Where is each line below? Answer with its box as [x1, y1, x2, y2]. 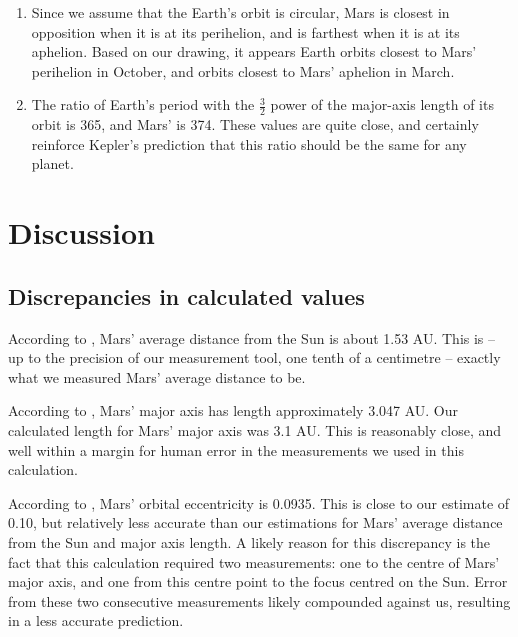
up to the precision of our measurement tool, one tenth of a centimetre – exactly [8, 347, 501, 368]
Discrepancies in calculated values [8, 280, 365, 311]
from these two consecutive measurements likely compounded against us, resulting [8, 590, 511, 611]
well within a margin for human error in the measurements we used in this [8, 439, 464, 460]
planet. [31, 153, 74, 174]
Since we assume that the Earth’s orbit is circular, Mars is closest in [31, 2, 450, 22]
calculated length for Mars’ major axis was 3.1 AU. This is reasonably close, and [8, 419, 502, 440]
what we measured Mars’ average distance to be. [8, 366, 306, 387]
